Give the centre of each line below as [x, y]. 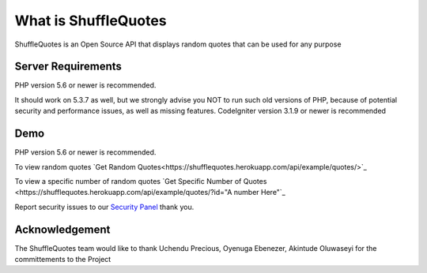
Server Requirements [68, 67]
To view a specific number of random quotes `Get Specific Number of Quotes [141, 181]
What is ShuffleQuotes [91, 21]
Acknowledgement [62, 229]
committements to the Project [63, 259]
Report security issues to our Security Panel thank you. [104, 207]
